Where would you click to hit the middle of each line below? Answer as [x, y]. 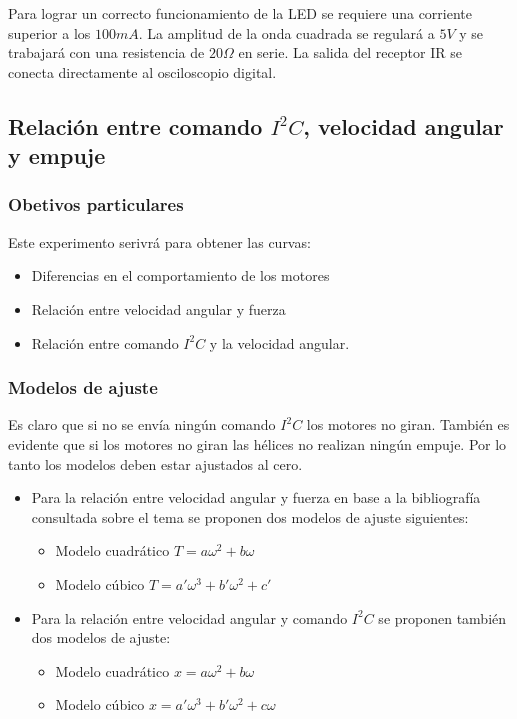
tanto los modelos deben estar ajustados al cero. [155, 463]
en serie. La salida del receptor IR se [350, 52]
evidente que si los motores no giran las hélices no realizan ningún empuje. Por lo [257, 443]
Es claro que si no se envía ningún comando [142, 424]
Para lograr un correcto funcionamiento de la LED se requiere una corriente [240, 13]
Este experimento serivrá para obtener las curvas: [159, 241]
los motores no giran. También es [408, 424]
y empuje [57, 155]
